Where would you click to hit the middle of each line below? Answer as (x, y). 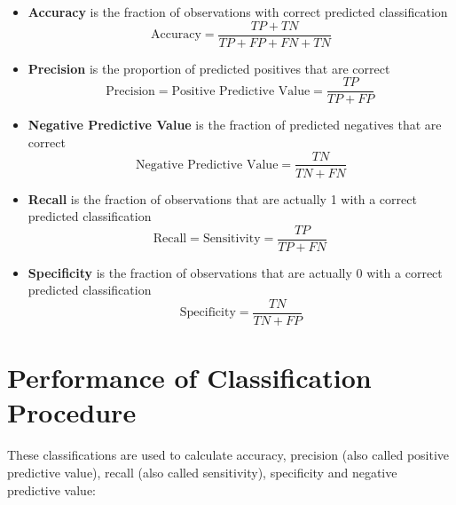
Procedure (72, 412)
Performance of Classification (189, 378)
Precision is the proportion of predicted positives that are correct (209, 68)
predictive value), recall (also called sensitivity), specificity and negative (202, 472)
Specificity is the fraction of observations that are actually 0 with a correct (235, 272)
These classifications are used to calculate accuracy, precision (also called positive (228, 455)
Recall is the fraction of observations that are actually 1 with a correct (222, 198)
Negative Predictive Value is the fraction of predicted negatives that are (235, 125)
